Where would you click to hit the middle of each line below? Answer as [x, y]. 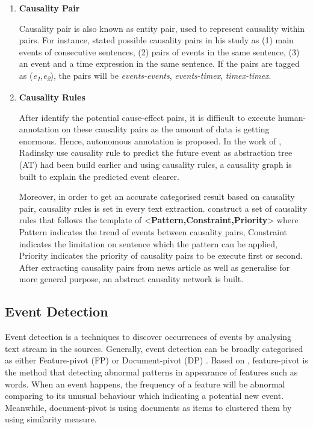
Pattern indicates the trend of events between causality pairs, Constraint [153, 232]
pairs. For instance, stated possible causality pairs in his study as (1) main [156, 40]
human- [292, 117]
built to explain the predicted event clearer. [99, 176]
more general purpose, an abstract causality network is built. [131, 279]
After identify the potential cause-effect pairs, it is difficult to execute [147, 117]
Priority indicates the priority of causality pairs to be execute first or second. [161, 255]
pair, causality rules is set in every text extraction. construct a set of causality [163, 208]
